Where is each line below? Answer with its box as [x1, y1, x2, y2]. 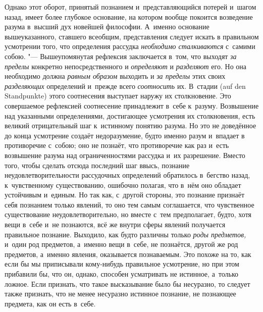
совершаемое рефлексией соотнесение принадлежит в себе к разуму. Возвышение [5, 100, 259, 111]
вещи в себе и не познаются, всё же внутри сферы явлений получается [5, 219, 226, 230]
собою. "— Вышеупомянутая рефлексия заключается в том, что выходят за [5, 50, 237, 61]
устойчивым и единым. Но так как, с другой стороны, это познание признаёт [5, 189, 245, 200]
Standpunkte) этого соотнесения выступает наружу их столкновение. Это [5, 90, 231, 101]
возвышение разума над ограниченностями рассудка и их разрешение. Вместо [5, 149, 245, 160]
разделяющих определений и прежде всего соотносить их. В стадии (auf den [5, 80, 246, 91]
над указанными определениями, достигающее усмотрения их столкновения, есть [5, 110, 255, 121]
